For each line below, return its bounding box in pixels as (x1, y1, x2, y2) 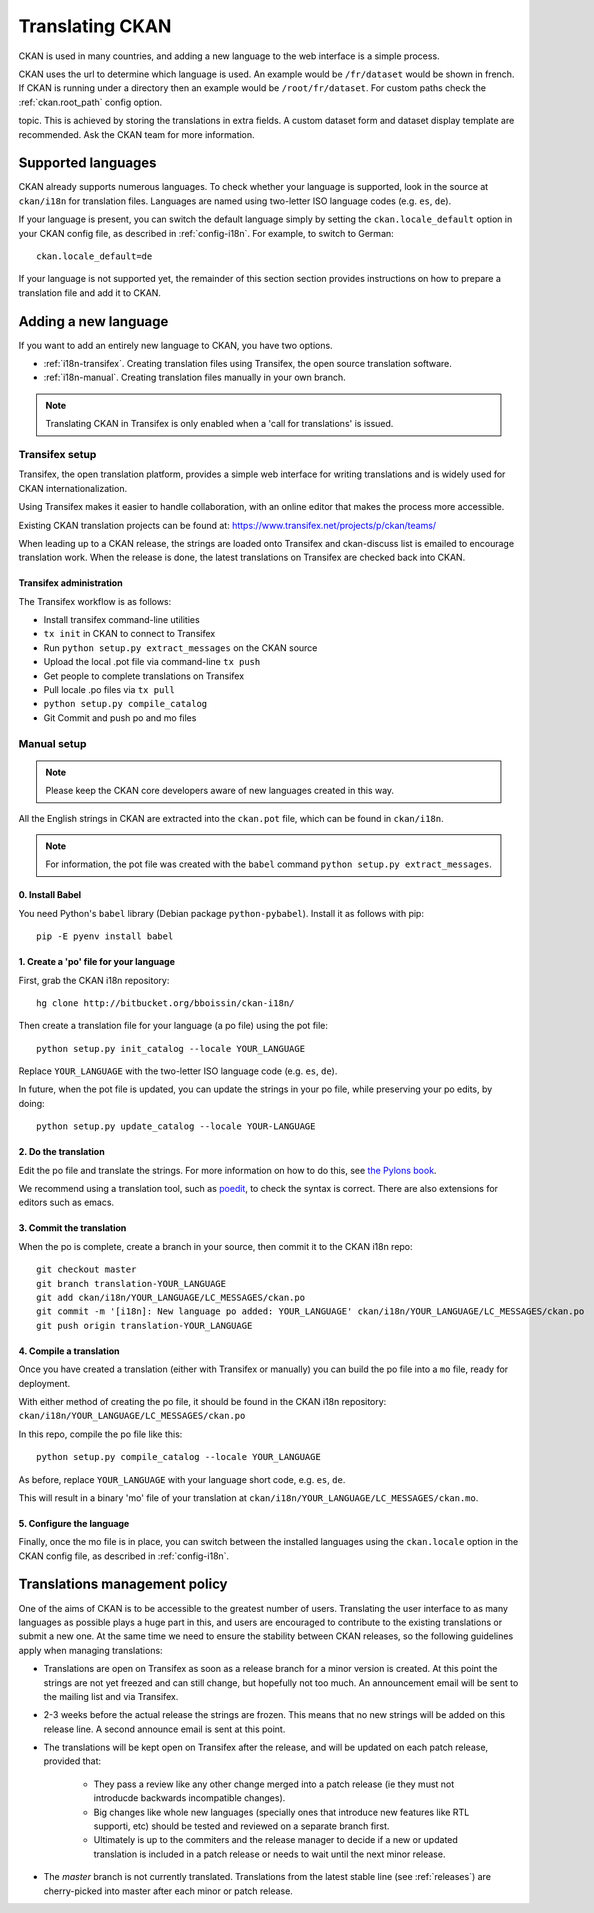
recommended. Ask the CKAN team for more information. (18, 128, 255, 140)
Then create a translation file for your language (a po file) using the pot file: (18, 1020, 329, 1032)
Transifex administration (18, 577, 124, 589)
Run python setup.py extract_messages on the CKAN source (43, 641, 318, 654)
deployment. (18, 1377, 70, 1389)
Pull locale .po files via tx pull (43, 684, 175, 696)
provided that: (43, 1755, 102, 1767)
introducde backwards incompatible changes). (93, 1792, 286, 1804)
